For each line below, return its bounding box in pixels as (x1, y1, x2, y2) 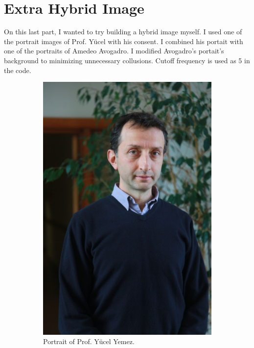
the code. (4, 65, 31, 75)
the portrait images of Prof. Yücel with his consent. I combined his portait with (4, 36, 243, 46)
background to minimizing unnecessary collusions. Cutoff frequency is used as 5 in (4, 55, 250, 65)
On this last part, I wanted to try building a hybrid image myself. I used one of (4, 26, 242, 37)
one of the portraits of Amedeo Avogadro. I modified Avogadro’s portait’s (4, 46, 224, 56)
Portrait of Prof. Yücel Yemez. (43, 336, 135, 347)
